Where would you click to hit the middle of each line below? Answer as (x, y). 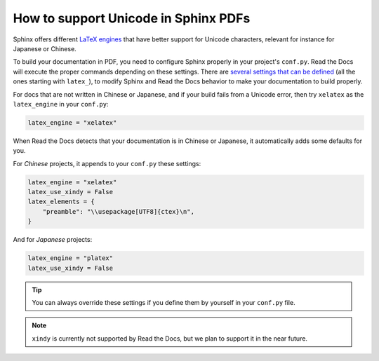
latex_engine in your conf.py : (61, 104)
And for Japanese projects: (53, 240)
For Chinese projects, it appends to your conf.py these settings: (107, 163)
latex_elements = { (61, 202)
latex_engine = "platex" (71, 258)
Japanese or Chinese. (45, 48)
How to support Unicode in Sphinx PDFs (132, 18)
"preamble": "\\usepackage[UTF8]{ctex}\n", (118, 211)
